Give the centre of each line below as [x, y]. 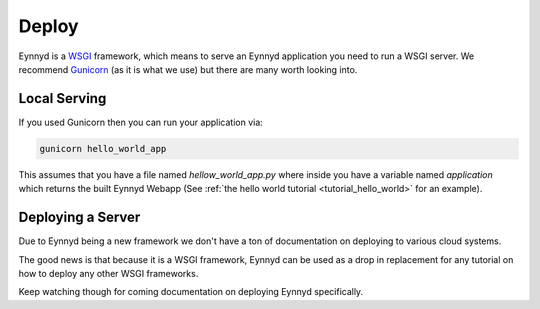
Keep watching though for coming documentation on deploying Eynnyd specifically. [191, 292]
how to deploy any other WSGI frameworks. [108, 273]
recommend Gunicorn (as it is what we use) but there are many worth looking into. [188, 69]
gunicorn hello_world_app [103, 148]
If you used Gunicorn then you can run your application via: [141, 122]
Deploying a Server [79, 217]
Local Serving [62, 98]
